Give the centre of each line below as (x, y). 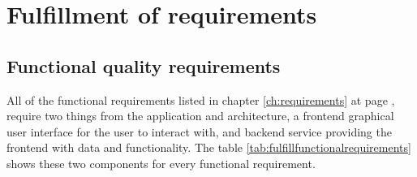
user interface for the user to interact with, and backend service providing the (199, 131)
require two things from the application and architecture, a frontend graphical (200, 116)
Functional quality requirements (144, 65)
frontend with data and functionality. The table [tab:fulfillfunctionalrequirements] (209, 147)
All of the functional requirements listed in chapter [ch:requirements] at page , (201, 99)
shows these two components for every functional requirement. (161, 163)
